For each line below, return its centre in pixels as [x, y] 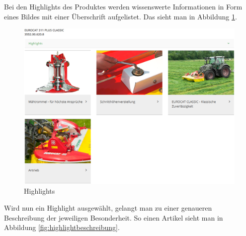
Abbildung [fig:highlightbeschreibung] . [62, 227]
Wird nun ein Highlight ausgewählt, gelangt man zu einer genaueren [108, 207]
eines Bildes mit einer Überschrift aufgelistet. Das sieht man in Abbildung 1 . [121, 16]
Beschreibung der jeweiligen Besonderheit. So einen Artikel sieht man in [114, 217]
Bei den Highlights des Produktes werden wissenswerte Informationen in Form [123, 6]
